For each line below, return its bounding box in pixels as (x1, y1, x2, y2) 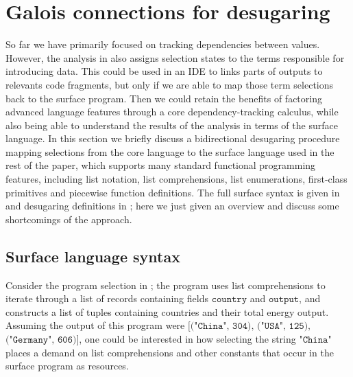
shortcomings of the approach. (5, 212, 132, 226)
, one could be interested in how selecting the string (79, 332, 296, 346)
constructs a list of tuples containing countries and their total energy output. (5, 304, 329, 319)
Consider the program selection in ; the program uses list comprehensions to (5, 277, 326, 292)
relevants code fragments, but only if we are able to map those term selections (5, 77, 334, 91)
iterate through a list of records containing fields (5, 291, 208, 306)
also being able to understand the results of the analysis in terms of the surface (5, 117, 338, 132)
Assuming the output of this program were (5, 318, 185, 332)
